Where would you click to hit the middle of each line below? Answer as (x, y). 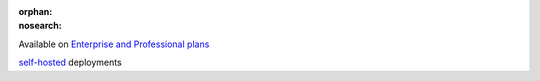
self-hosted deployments (70, 62)
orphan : (35, 11)
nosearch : (40, 26)
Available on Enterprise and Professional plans (114, 44)
